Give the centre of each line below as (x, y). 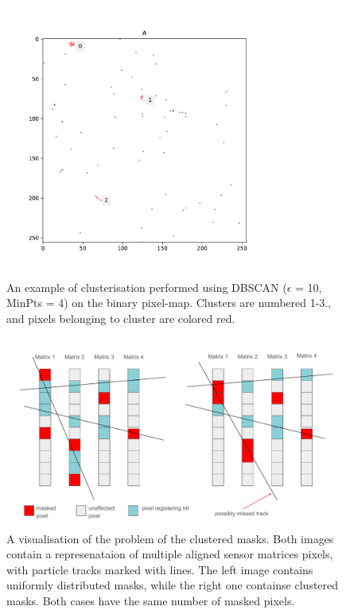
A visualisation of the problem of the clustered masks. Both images (170, 538)
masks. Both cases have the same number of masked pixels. (151, 601)
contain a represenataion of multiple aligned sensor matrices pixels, (170, 554)
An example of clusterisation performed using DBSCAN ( (147, 287)
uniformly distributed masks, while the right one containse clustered (173, 585)
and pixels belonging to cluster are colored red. (121, 318)
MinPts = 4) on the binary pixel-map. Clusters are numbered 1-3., (169, 303)
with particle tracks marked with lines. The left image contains (160, 569)
